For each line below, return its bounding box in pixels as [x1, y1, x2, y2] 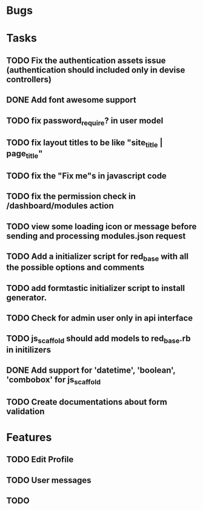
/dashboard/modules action [6, 201, 114, 211]
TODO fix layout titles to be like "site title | [6, 137, 163, 149]
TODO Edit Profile [6, 454, 74, 465]
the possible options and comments [6, 263, 145, 273]
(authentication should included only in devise [6, 65, 185, 75]
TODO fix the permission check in [6, 191, 136, 201]
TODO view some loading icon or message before [6, 221, 197, 232]
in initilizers [6, 344, 52, 355]
